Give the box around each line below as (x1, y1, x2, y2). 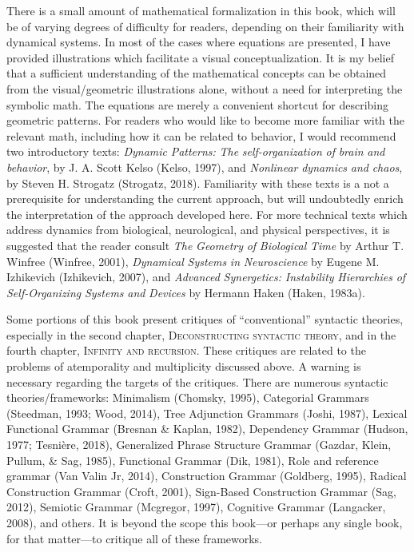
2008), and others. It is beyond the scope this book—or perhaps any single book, (6, 514, 403, 530)
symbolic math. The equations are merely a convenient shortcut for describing (6, 96, 389, 113)
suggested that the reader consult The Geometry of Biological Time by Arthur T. (6, 236, 404, 253)
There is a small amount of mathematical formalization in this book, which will (6, 2, 396, 18)
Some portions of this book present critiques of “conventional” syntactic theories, (6, 311, 404, 328)
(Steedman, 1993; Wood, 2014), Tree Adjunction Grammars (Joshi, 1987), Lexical (6, 404, 408, 421)
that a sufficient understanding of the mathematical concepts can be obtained (6, 65, 387, 81)
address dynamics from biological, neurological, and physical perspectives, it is (6, 221, 390, 238)
